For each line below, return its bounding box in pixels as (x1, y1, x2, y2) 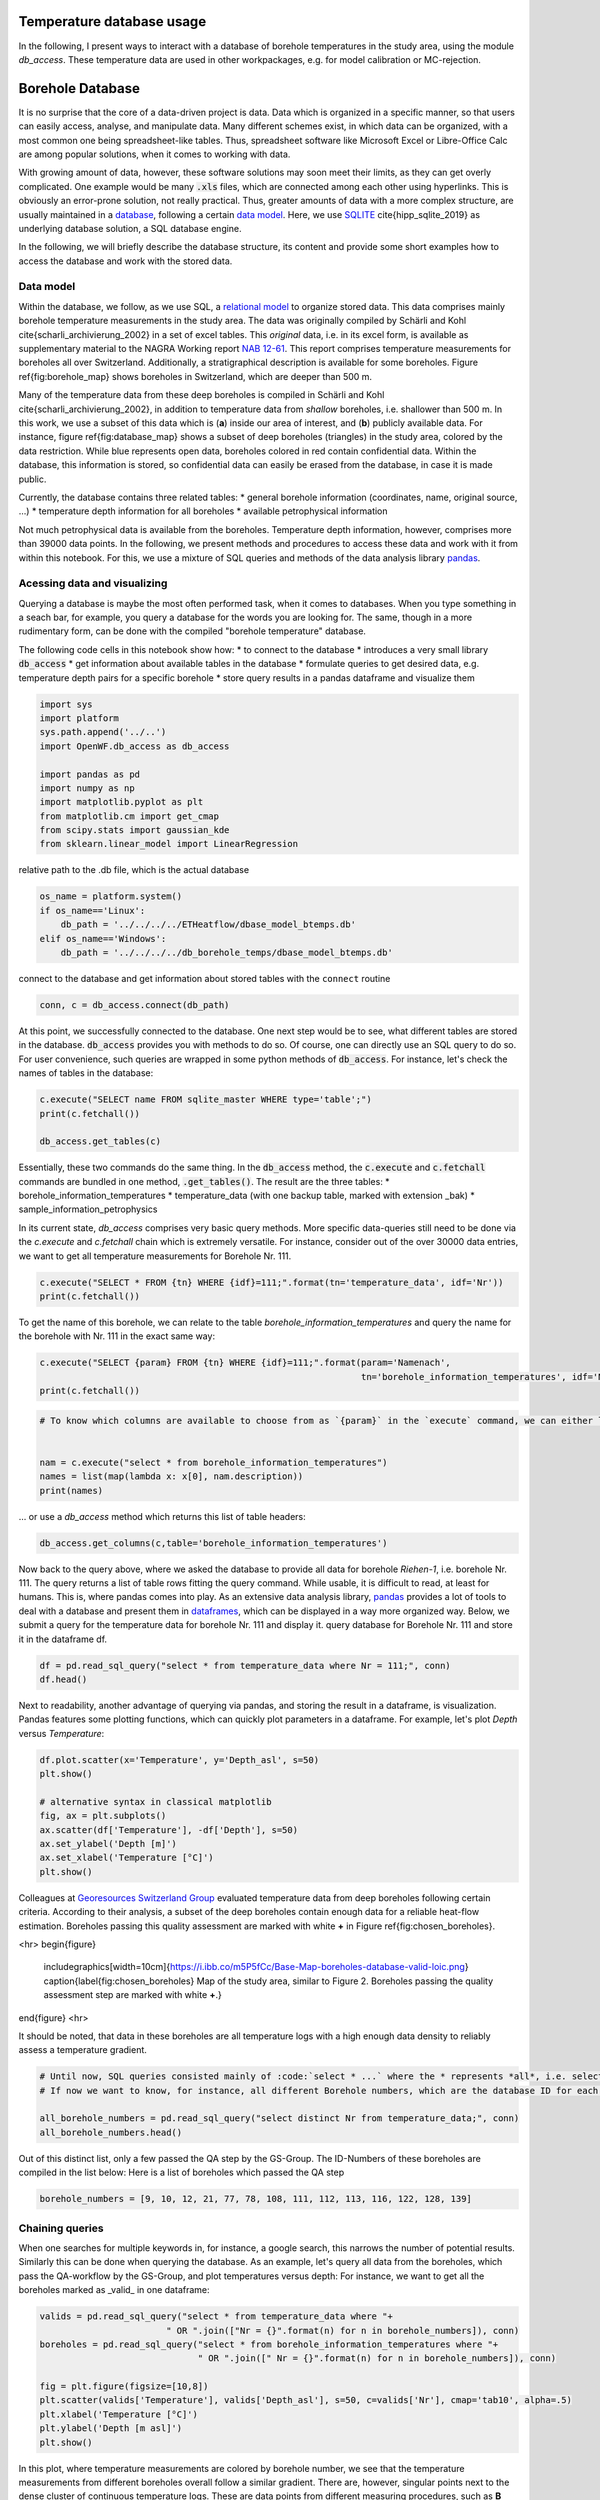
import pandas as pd (39, 768, 140, 780)
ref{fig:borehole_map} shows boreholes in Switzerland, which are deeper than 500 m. (18, 370, 373, 382)
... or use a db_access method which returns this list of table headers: (18, 1510, 307, 1522)
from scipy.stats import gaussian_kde (39, 825, 230, 836)
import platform (39, 712, 120, 724)
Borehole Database (18, 80, 140, 97)
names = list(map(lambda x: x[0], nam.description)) (39, 1471, 304, 1482)
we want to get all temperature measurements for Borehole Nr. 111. (18, 1250, 292, 1262)
